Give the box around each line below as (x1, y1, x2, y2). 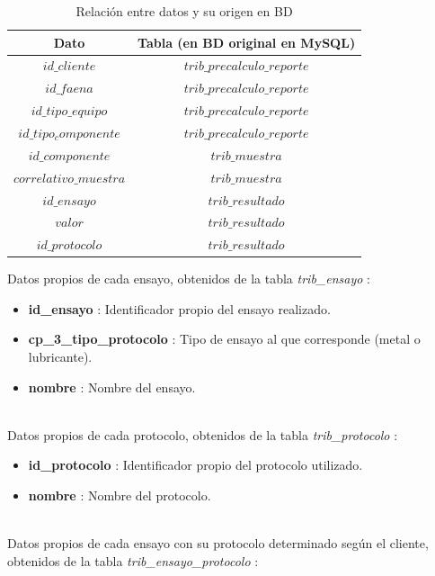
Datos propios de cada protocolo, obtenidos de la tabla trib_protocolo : (7, 425, 398, 444)
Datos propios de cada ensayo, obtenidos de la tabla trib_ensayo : (7, 269, 370, 288)
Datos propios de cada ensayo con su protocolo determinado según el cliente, (7, 534, 429, 553)
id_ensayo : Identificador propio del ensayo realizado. (28, 299, 331, 318)
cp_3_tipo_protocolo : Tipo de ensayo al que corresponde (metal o (28, 329, 421, 348)
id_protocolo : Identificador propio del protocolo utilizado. (28, 455, 363, 474)
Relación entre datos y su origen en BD (75, 2, 293, 20)
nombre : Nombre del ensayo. (28, 377, 196, 396)
